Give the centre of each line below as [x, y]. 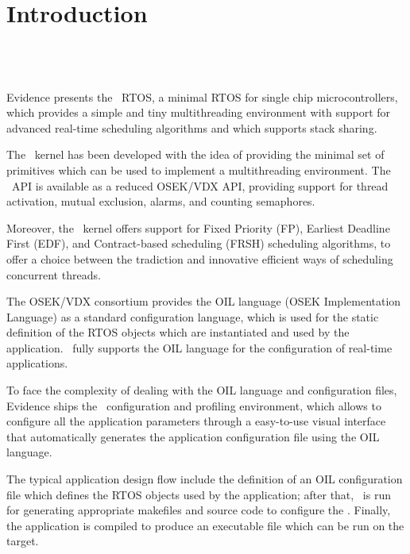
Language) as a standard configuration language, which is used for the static [193, 316]
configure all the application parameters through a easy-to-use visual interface [196, 421]
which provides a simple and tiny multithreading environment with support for [199, 112]
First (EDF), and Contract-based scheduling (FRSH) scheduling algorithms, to [199, 243]
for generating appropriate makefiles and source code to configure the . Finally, [199, 510]
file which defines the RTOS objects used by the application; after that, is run [199, 494]
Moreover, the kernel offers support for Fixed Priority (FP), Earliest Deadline [198, 227]
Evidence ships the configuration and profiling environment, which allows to [194, 405]
